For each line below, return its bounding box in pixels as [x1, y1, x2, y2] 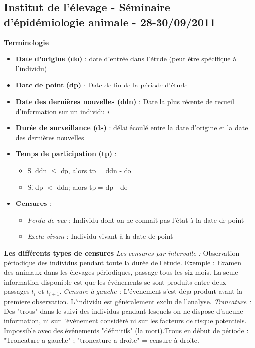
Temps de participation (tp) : [15, 148, 117, 159]
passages [4, 286, 30, 296]
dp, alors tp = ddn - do [61, 165, 131, 175]
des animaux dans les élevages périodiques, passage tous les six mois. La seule [4, 267, 238, 277]
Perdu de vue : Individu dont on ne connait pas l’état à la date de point [27, 214, 244, 225]
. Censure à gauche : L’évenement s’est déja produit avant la [59, 286, 243, 296]
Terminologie [4, 37, 49, 47]
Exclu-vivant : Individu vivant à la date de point [27, 231, 173, 241]
